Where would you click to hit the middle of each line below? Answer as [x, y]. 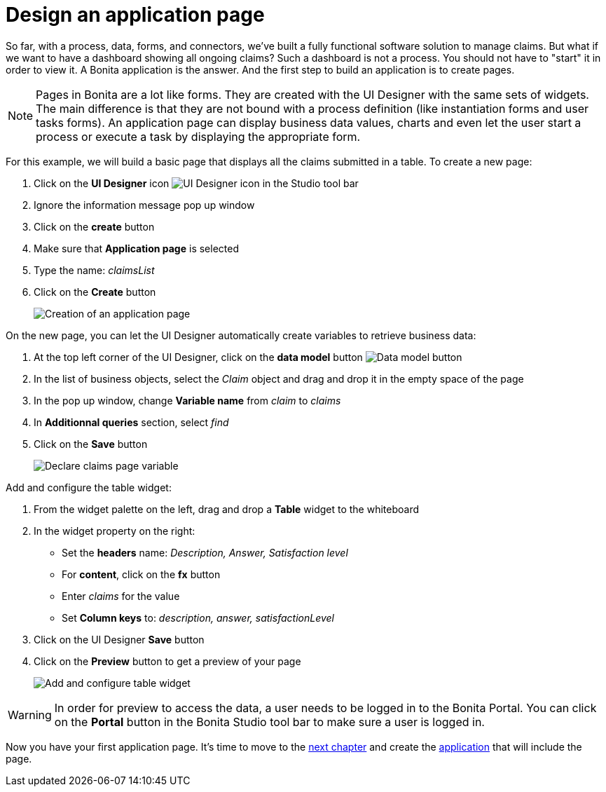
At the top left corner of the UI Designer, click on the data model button [198, 357]
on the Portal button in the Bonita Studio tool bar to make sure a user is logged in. [269, 722]
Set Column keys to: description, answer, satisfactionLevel [198, 617]
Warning [30, 715]
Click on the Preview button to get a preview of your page [167, 661]
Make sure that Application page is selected [136, 248]
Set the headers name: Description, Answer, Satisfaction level [205, 552]
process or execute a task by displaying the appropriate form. [198, 136]
